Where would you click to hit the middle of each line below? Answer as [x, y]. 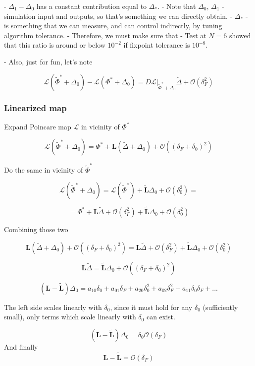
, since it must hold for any [151, 307]
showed [240, 35]
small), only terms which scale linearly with [70, 317]
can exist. [161, 317]
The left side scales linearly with [53, 307]
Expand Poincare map [38, 126]
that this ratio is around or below [55, 45]
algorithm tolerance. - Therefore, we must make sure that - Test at [105, 35]
